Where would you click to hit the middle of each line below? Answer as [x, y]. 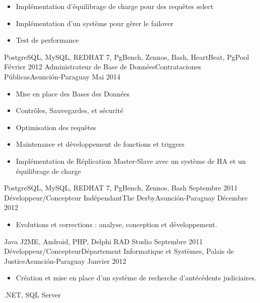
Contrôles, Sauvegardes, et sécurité [69, 110]
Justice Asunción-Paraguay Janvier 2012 [65, 261]
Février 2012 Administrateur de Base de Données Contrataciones [103, 67]
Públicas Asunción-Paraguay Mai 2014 [62, 76]
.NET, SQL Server [32, 294]
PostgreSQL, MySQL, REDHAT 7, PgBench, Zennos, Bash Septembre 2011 [121, 188]
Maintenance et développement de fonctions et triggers [100, 144]
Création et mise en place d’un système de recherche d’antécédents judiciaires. [136, 278]
